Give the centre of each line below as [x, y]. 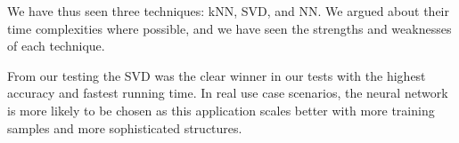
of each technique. [56, 46]
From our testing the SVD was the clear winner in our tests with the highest [217, 75]
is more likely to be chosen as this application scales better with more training [221, 110]
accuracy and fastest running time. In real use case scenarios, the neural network [228, 93]
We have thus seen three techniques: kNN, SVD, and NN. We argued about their [228, 11]
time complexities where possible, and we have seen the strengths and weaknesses [229, 28]
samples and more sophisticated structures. [125, 127]
